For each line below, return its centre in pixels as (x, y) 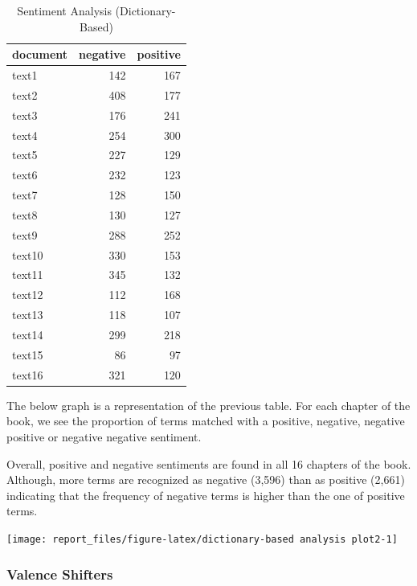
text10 (28, 254)
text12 (28, 295)
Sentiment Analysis (64, 10)
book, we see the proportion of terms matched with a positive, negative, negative (206, 421)
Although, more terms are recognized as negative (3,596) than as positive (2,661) (206, 479)
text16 (28, 374)
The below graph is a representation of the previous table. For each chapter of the (208, 405)
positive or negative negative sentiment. (104, 436)
